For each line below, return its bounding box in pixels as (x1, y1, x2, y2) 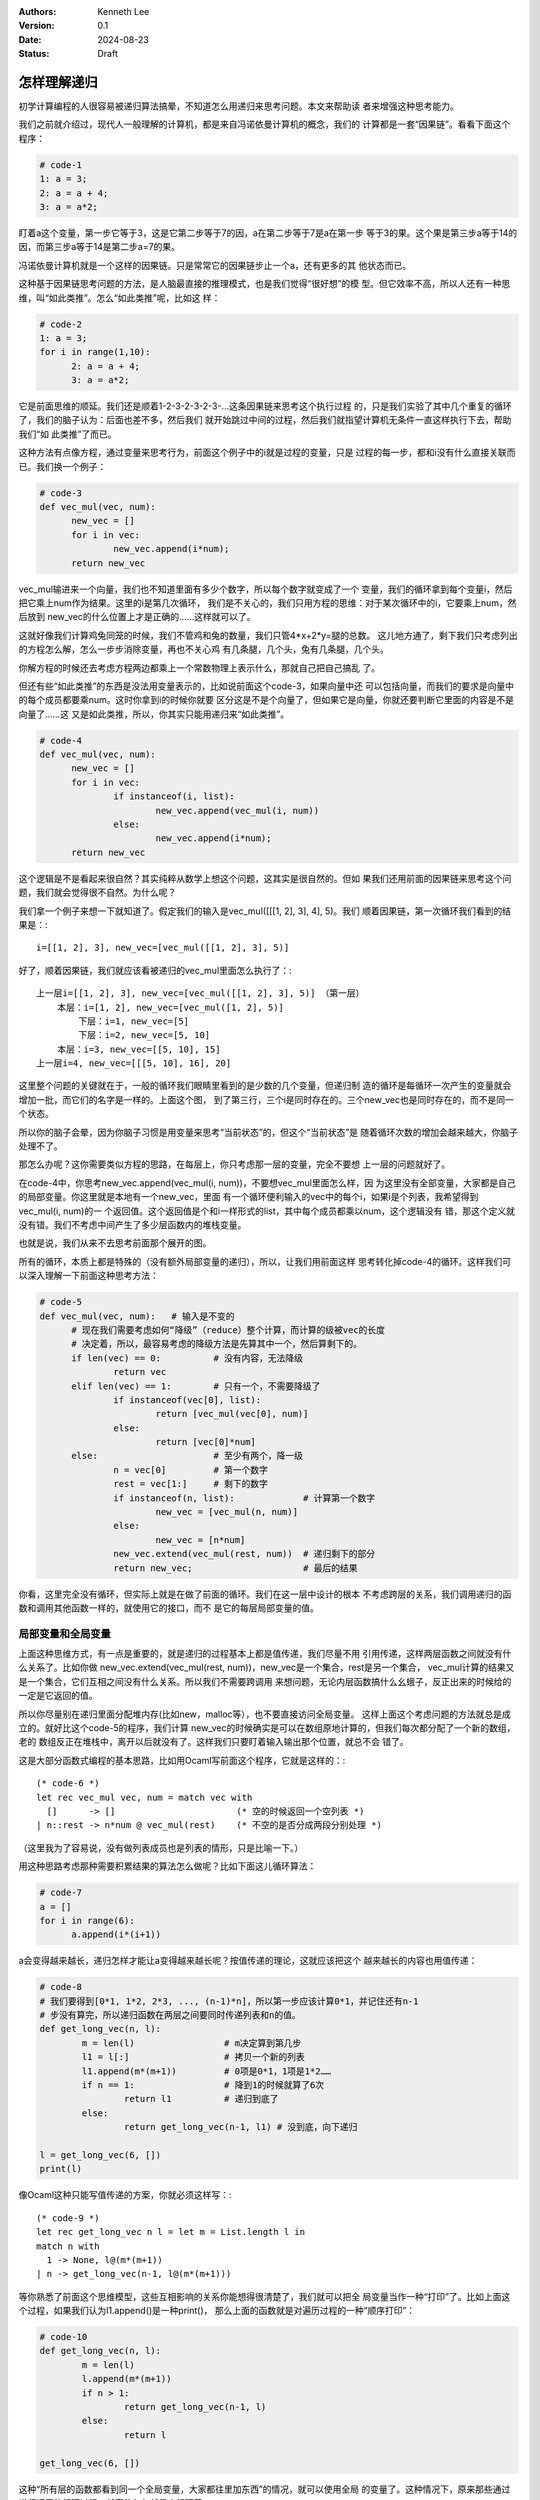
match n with (36, 2240, 100, 2252)
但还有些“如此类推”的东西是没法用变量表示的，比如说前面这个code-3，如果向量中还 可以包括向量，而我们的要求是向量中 (18, 680, 515, 692)
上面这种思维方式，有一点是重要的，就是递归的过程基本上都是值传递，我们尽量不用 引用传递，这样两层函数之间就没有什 (18, 1648, 512, 1660)
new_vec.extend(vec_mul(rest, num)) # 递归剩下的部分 (113, 1548, 375, 1560)
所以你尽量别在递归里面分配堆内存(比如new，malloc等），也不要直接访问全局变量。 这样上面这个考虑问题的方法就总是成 (18, 1708, 511, 1720)
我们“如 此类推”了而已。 (18, 428, 117, 440)
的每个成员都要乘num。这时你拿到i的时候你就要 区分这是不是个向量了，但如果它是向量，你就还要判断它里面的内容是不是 (18, 694, 515, 706)
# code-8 (39, 1981, 83, 1993)
